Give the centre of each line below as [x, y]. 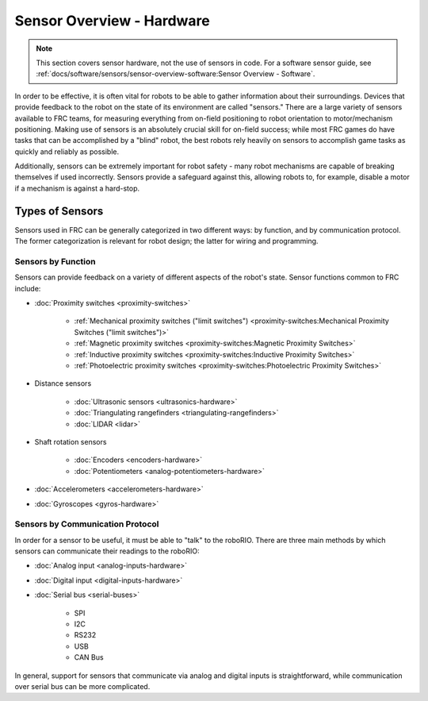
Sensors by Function [55, 261]
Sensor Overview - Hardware [112, 21]
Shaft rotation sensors [71, 441]
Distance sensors [63, 383]
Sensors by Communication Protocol [87, 524]
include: [28, 288]
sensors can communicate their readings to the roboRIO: [107, 551]
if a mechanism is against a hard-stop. [77, 188]
